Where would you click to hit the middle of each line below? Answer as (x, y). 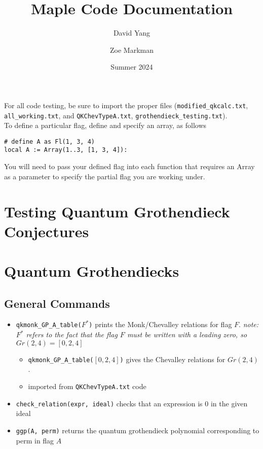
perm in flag (35, 440)
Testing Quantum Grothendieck (117, 211)
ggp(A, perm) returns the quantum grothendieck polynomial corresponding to (138, 430)
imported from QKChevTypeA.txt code (87, 386)
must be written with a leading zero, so (187, 334)
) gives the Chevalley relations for (173, 359)
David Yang (132, 33)
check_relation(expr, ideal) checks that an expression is (109, 403)
